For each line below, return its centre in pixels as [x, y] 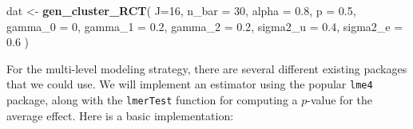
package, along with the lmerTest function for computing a [152, 100]
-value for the [340, 100]
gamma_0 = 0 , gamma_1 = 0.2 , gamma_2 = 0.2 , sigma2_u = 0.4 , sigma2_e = [205, 26]
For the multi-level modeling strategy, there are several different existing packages [207, 68]
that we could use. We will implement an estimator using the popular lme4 [190, 84]
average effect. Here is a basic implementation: [120, 115]
